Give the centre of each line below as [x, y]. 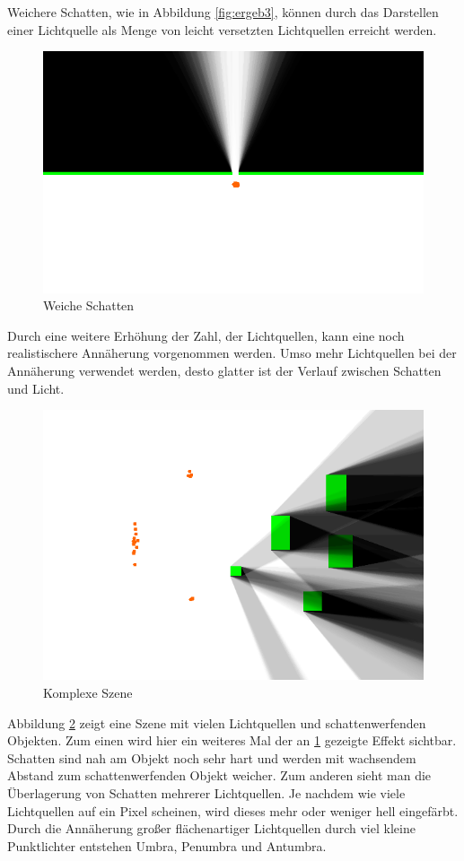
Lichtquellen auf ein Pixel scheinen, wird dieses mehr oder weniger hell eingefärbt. [233, 810]
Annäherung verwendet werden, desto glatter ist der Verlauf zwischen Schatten [224, 370]
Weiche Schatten [89, 305]
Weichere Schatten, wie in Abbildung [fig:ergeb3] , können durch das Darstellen [223, 12]
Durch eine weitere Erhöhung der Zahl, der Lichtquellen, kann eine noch [206, 335]
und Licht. [36, 388]
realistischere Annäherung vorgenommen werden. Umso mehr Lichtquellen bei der [232, 353]
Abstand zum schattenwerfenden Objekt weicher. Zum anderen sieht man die [219, 775]
